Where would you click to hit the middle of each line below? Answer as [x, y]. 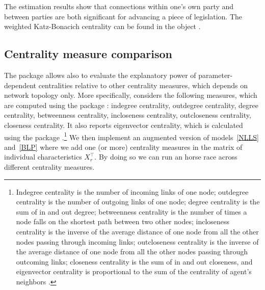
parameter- [216, 75]
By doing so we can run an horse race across [168, 157]
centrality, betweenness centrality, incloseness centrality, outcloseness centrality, [128, 115]
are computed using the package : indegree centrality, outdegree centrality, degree [131, 105]
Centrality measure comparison [88, 54]
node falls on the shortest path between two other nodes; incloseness [123, 221]
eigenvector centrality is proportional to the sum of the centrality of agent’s [134, 271]
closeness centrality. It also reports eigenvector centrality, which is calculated [124, 125]
